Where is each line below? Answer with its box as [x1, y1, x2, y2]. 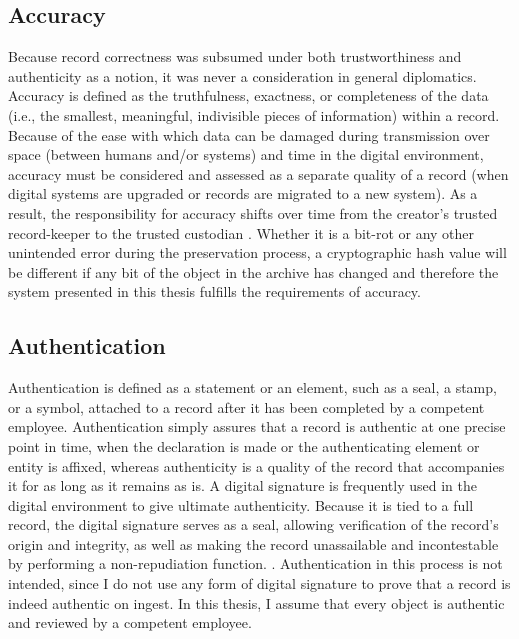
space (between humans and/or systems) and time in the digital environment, [8, 144, 484, 165]
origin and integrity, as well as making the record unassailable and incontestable [8, 533, 499, 554]
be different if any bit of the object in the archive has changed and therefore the [8, 261, 499, 282]
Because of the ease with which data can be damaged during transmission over [8, 124, 490, 145]
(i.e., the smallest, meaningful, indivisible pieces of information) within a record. [8, 104, 500, 125]
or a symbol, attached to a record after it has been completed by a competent [8, 396, 485, 417]
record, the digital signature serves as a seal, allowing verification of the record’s [8, 514, 499, 535]
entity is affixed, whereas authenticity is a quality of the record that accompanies [8, 455, 505, 476]
